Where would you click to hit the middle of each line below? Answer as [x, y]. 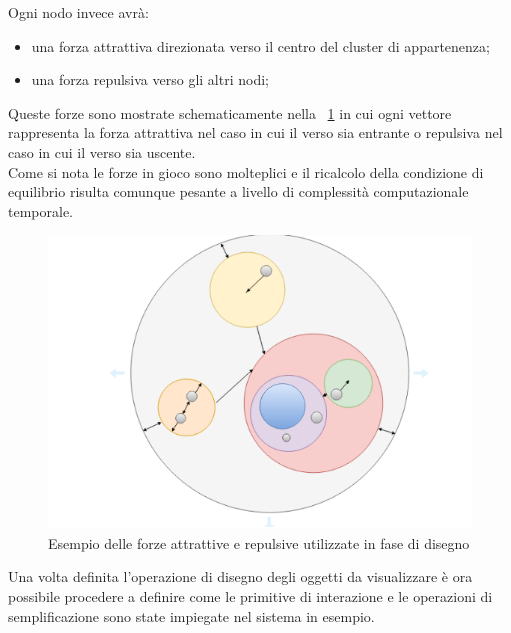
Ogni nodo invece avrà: [78, 12]
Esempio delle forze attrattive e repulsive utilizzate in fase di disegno [259, 542]
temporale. [40, 210]
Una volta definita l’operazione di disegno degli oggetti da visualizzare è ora [240, 576]
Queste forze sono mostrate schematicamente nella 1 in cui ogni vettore [230, 112]
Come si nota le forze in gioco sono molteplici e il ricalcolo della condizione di [246, 171]
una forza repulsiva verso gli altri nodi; [150, 79]
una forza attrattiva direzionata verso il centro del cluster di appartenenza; [260, 45]
